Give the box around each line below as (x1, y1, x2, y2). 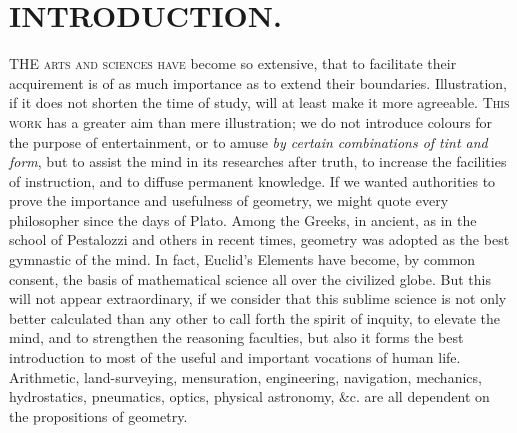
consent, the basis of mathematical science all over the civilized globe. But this (9, 268, 492, 289)
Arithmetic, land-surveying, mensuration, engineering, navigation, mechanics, (9, 366, 482, 387)
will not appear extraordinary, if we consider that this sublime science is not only (9, 288, 507, 309)
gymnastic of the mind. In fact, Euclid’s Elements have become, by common (9, 249, 476, 270)
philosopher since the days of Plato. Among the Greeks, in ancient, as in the (9, 209, 477, 230)
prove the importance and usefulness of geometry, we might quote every (9, 190, 449, 211)
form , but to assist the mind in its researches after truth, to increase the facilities (9, 151, 507, 172)
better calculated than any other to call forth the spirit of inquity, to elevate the (9, 307, 501, 328)
